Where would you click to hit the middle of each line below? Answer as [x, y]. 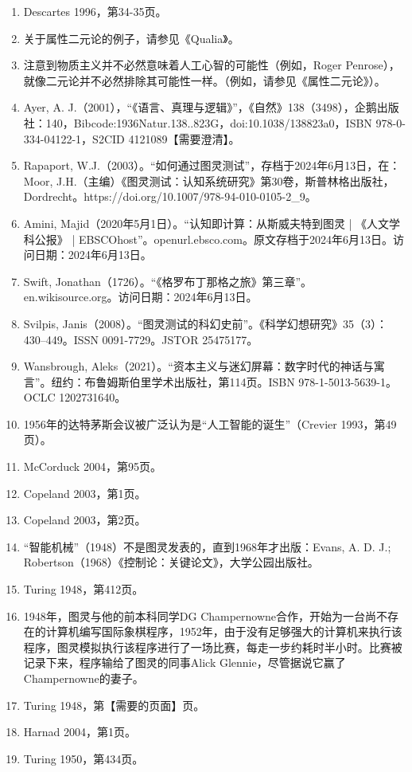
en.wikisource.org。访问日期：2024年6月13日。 [140, 297]
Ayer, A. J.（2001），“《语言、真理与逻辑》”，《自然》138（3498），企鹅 [200, 107]
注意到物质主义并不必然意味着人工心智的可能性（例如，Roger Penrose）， [212, 65]
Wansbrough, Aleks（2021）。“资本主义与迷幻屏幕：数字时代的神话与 [198, 366]
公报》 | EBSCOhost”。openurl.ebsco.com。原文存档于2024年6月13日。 [214, 239]
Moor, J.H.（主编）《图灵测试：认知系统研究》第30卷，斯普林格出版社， [209, 180]
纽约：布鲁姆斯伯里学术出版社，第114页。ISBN [173, 381]
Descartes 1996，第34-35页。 [95, 11]
